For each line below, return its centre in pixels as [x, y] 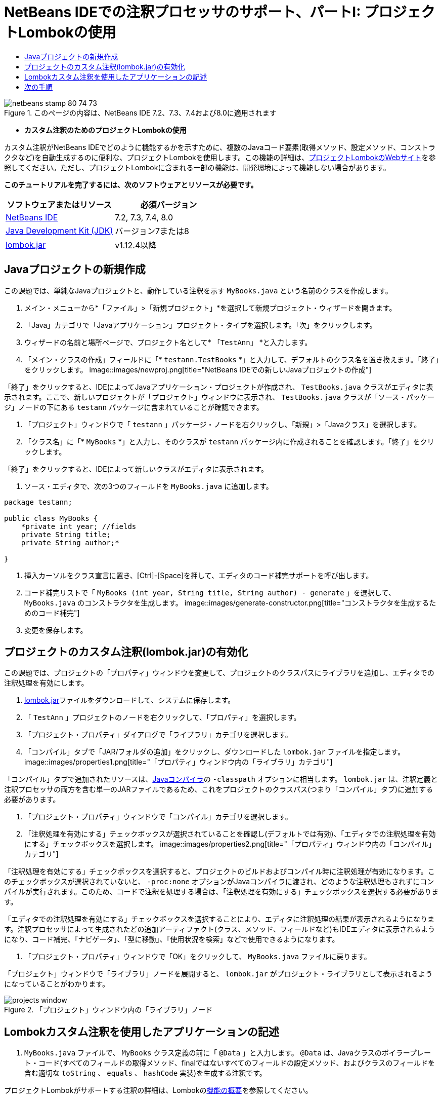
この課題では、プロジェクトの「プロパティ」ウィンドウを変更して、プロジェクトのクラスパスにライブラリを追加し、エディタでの [219, 673]
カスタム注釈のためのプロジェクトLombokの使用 [105, 130]
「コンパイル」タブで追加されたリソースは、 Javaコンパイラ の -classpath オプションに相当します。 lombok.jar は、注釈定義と [221, 779]
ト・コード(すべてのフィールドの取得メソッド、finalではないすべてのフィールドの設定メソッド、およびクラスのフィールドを [230, 1063]
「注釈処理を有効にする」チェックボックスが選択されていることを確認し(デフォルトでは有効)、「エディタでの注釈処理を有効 [230, 834]
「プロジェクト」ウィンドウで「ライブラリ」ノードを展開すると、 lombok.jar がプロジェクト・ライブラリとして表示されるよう [218, 974]
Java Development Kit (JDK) [59, 230]
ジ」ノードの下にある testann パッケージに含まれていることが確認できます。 [134, 407]
